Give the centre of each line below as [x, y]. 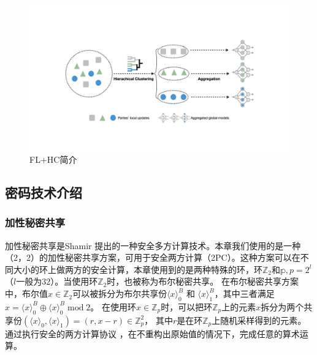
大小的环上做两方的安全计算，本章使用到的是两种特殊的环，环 [138, 269]
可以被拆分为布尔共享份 [120, 293]
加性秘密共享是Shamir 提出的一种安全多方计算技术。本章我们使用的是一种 [153, 245]
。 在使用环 [113, 306]
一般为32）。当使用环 [57, 281]
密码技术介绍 [44, 192]
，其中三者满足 [244, 293]
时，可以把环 [187, 306]
